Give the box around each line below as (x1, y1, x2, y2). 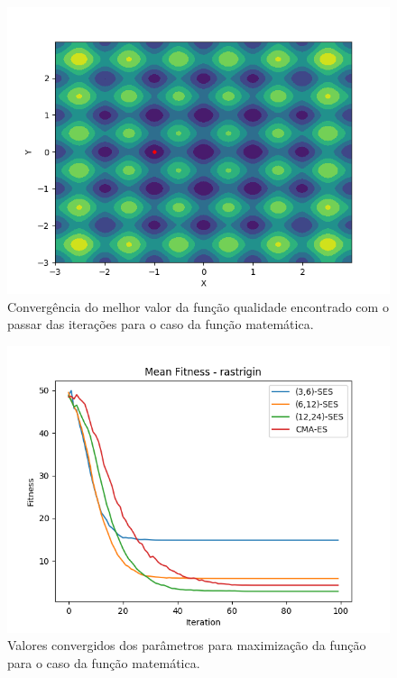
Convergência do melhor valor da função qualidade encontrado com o (7, 297, 389, 316)
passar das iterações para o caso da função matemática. (7, 315, 314, 334)
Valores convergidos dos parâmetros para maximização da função (7, 636, 366, 655)
